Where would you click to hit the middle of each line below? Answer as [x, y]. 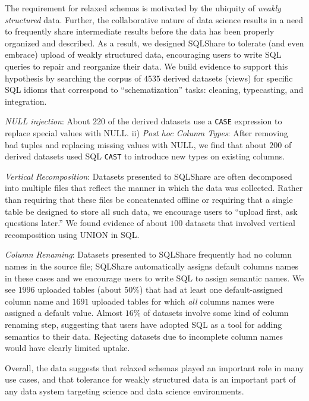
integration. [26, 101]
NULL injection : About [48, 121]
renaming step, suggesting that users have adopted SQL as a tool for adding [144, 324]
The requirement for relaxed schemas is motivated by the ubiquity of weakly [143, 8]
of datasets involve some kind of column [216, 313]
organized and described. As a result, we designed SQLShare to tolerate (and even [154, 43]
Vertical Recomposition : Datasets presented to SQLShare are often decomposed [149, 176]
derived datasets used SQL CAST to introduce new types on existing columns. [145, 156]
